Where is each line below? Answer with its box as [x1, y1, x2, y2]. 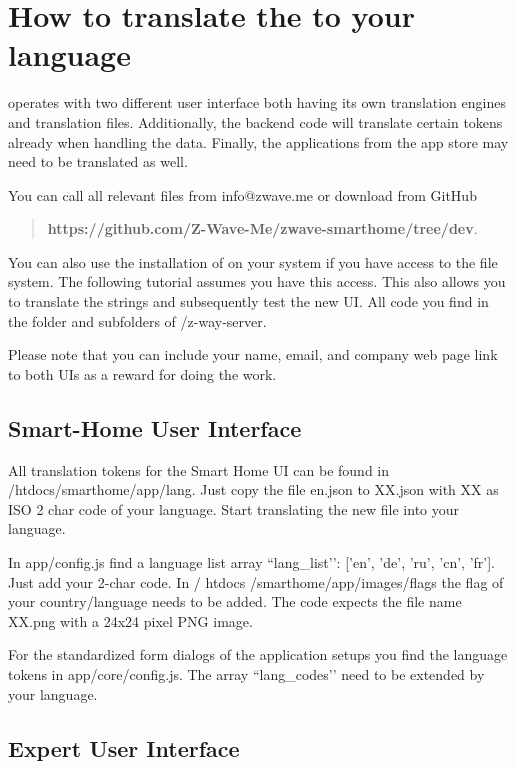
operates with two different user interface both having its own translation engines [8, 92, 506, 113]
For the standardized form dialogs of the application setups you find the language [8, 644, 508, 665]
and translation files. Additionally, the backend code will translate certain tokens [8, 111, 503, 132]
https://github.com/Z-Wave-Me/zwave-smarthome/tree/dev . [47, 218, 478, 239]
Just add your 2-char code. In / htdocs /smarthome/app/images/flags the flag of [8, 571, 504, 592]
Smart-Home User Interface [8, 412, 302, 443]
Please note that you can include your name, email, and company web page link [8, 344, 498, 365]
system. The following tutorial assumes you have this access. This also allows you [8, 271, 506, 292]
